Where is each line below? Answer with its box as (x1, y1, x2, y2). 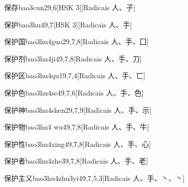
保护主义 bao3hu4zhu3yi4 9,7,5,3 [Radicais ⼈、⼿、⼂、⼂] (4, 172, 185, 183)
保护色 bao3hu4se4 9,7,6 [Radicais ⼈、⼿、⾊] (4, 87, 144, 98)
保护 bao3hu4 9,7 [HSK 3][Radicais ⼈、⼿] (4, 19, 132, 29)
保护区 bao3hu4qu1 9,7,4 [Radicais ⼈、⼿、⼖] (4, 70, 145, 81)
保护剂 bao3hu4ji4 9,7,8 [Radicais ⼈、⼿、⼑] (4, 53, 142, 64)
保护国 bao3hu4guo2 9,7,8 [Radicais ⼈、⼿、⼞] (4, 36, 149, 47)
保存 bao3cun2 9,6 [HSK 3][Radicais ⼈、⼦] (4, 2, 136, 12)
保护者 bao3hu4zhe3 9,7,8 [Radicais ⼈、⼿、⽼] (4, 155, 148, 166)
